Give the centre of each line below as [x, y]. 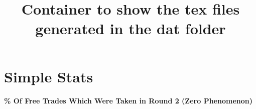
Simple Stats [49, 76]
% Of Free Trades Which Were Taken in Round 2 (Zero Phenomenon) [128, 100]
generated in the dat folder [131, 28]
